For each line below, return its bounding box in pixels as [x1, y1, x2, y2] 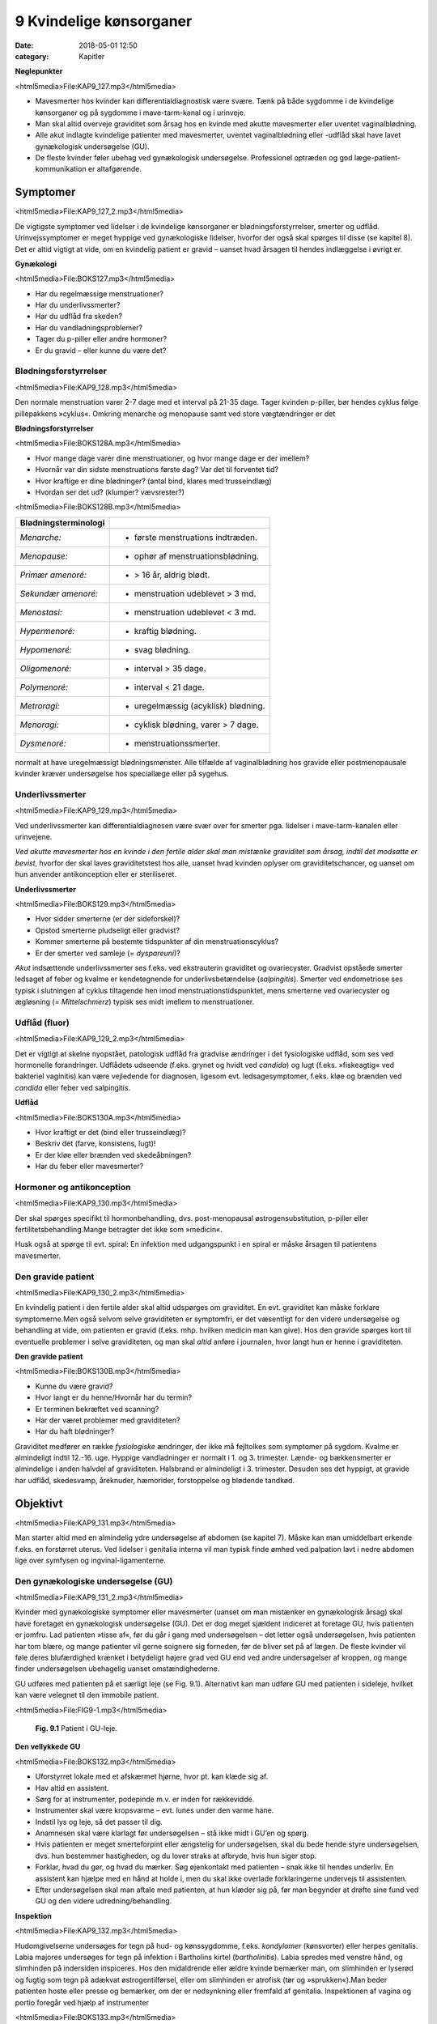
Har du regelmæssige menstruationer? [35, 288, 163, 299]
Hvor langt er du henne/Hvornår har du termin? [35, 1393, 193, 1402]
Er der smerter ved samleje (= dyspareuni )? [35, 948, 181, 958]
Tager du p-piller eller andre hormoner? [35, 334, 168, 344]
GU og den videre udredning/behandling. [35, 1896, 172, 1906]
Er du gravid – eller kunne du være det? [35, 345, 167, 355]
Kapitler [78, 51, 105, 61]
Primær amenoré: [19, 569, 87, 580]
